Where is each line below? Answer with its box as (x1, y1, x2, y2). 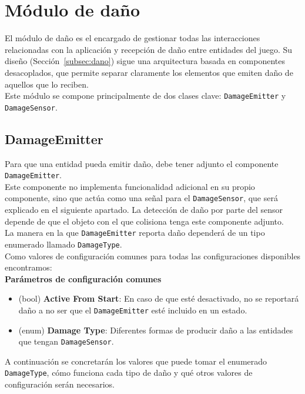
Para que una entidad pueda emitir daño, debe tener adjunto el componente (5, 157, 279, 169)
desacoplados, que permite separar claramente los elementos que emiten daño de (5, 66, 293, 78)
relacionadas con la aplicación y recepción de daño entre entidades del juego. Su (5, 43, 293, 55)
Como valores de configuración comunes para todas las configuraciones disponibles (5, 249, 301, 262)
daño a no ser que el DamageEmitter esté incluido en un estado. (18, 303, 247, 316)
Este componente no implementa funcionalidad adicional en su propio (5, 180, 255, 192)
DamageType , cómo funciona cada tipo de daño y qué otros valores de (5, 366, 253, 379)
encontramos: (5, 261, 52, 273)
